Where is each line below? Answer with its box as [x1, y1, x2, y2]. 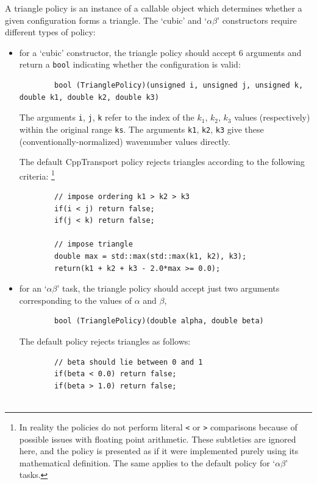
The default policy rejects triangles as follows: [19, 334, 191, 347]
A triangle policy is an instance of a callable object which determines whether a [5, 2, 302, 14]
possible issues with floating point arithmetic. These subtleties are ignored [19, 432, 296, 445]
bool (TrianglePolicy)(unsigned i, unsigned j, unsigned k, [54, 81, 304, 90]
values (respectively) [234, 111, 310, 124]
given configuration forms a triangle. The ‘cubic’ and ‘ [5, 13, 207, 26]
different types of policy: [5, 26, 96, 38]
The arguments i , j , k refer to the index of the [19, 111, 194, 124]
